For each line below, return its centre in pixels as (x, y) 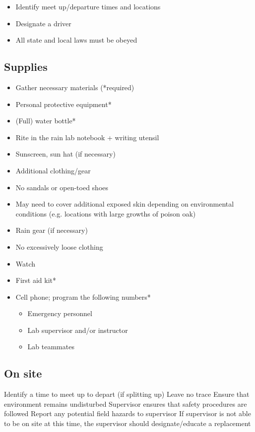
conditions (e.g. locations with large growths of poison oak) (106, 213)
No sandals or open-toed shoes (62, 187)
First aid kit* (36, 280)
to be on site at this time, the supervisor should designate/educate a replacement (127, 423)
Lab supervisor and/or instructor (78, 330)
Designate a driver (43, 23)
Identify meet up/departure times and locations (88, 6)
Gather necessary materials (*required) (75, 87)
